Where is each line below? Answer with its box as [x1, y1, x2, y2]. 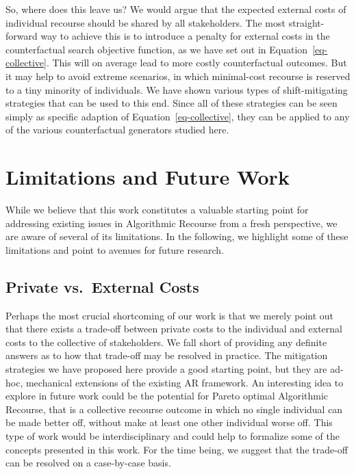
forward [5, 29, 38, 43]
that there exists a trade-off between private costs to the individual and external [5, 321, 343, 336]
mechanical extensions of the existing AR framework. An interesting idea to [25, 375, 344, 389]
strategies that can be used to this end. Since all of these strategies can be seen [5, 96, 338, 110]
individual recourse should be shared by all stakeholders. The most [5, 15, 285, 29]
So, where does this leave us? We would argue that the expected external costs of [5, 2, 346, 16]
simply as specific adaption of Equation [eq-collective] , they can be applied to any [5, 109, 350, 123]
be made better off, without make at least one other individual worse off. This [5, 415, 333, 430]
